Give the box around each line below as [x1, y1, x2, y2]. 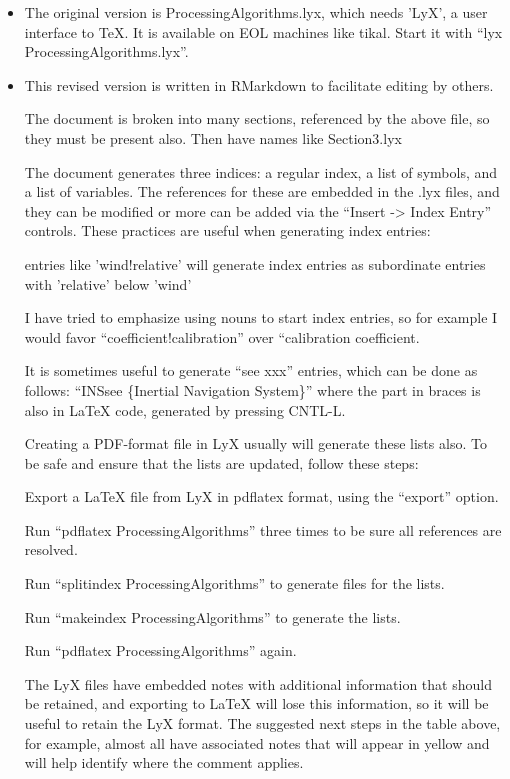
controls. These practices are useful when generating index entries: [24, 220, 431, 241]
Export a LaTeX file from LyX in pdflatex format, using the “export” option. [24, 486, 499, 507]
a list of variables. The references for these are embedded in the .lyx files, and [24, 181, 500, 202]
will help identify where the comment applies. [24, 752, 304, 773]
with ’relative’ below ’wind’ [24, 273, 192, 294]
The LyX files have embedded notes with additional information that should [24, 673, 492, 694]
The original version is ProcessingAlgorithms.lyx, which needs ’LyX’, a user [24, 2, 488, 22]
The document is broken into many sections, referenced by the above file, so [24, 108, 490, 129]
